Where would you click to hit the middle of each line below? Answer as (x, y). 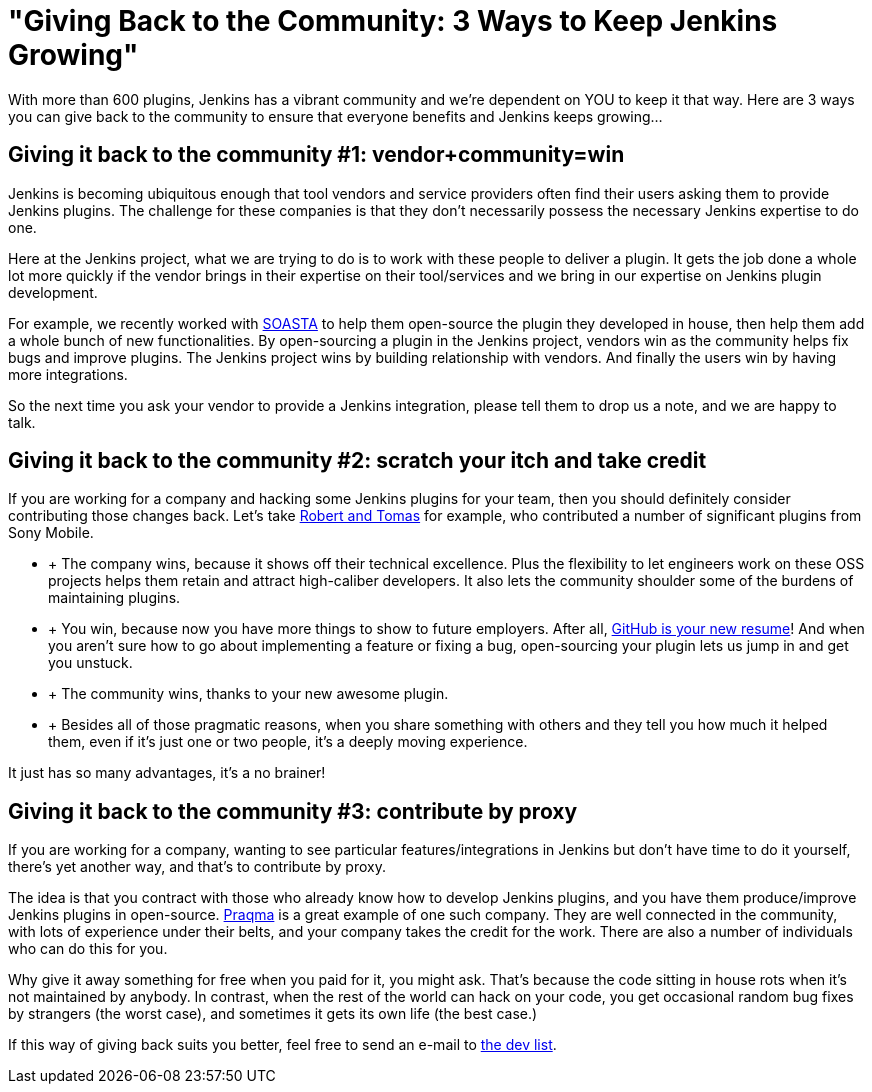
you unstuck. (90, 663)
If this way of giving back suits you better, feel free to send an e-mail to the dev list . (282, 1045)
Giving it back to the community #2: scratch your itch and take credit (357, 461)
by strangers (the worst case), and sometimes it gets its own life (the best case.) (273, 1014)
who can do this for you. (88, 949)
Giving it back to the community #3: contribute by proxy (293, 811)
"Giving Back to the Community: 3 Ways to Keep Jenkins (393, 21)
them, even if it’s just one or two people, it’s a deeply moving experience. (288, 742)
